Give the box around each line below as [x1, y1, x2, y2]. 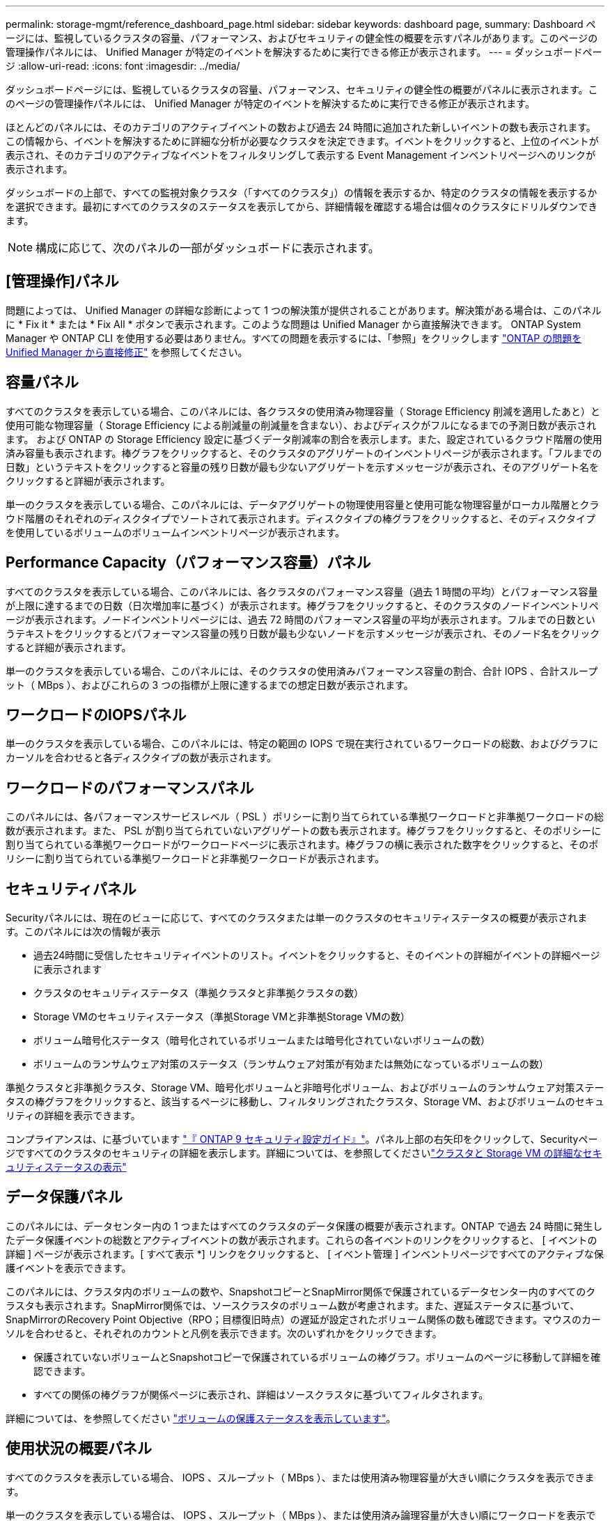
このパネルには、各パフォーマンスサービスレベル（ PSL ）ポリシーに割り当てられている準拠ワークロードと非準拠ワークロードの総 [6, 811, 604, 823]
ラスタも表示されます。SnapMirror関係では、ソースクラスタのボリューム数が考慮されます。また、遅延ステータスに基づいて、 [6, 1299, 580, 1311]
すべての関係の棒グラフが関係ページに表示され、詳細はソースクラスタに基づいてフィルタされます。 [33, 1388, 489, 1401]
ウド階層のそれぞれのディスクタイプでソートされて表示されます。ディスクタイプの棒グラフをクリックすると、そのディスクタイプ [6, 512, 595, 524]
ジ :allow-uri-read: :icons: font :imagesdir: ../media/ [6, 60, 240, 72]
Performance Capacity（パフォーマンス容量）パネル [6, 554, 371, 572]
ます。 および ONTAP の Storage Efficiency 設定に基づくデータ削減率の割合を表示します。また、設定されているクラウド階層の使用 [6, 432, 602, 445]
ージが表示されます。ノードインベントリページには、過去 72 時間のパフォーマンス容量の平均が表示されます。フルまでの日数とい [6, 613, 595, 625]
